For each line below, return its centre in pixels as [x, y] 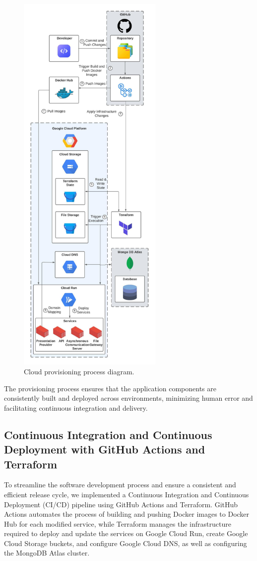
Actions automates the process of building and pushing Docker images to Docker [127, 514]
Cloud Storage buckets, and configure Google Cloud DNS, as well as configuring [126, 543]
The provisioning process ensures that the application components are [110, 388]
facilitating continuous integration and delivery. [76, 407]
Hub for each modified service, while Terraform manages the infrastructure [118, 523]
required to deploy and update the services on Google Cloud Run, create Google [126, 533]
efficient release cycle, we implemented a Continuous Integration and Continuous [127, 494]
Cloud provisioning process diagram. [79, 371]
